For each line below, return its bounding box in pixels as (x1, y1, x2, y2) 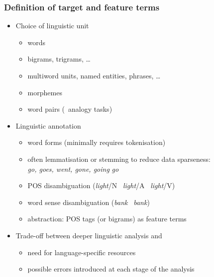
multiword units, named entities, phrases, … (27, 70, 161, 80)
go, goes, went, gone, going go (27, 163, 119, 174)
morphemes (27, 87, 62, 97)
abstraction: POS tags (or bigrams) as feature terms (27, 213, 187, 224)
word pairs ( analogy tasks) (27, 104, 112, 114)
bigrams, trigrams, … (27, 54, 91, 64)
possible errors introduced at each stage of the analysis (27, 264, 195, 274)
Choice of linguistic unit (15, 20, 89, 31)
